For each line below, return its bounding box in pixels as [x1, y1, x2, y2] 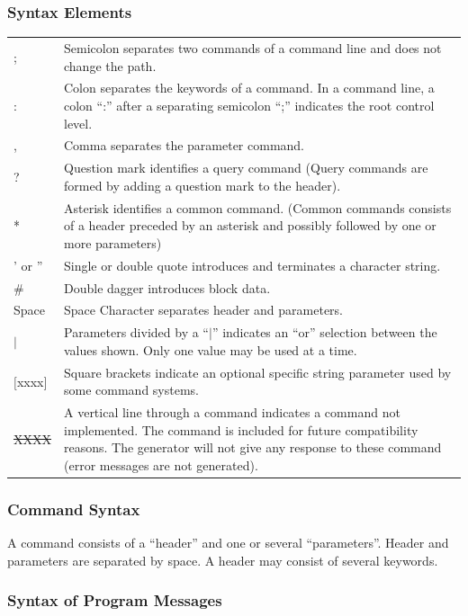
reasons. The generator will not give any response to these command [64, 438, 442, 457]
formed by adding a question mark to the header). [64, 175, 341, 194]
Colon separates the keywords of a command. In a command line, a [64, 78, 435, 97]
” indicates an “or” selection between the [211, 323, 437, 342]
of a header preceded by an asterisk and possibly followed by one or [64, 216, 436, 235]
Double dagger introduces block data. [64, 278, 271, 297]
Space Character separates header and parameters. [64, 300, 344, 319]
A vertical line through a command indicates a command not [64, 403, 400, 422]
